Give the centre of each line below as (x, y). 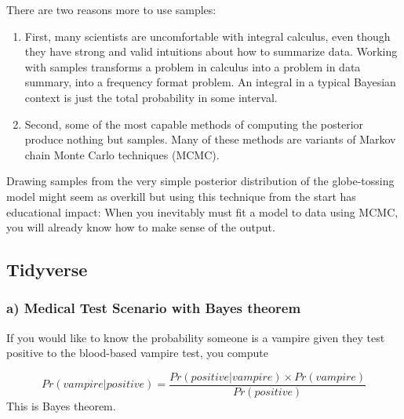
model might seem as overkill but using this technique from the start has (181, 196)
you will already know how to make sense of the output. (141, 227)
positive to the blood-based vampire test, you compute (137, 353)
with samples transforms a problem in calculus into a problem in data (193, 66)
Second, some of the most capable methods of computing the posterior (194, 124)
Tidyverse (47, 270)
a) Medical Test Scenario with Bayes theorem (154, 308)
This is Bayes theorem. (61, 405)
